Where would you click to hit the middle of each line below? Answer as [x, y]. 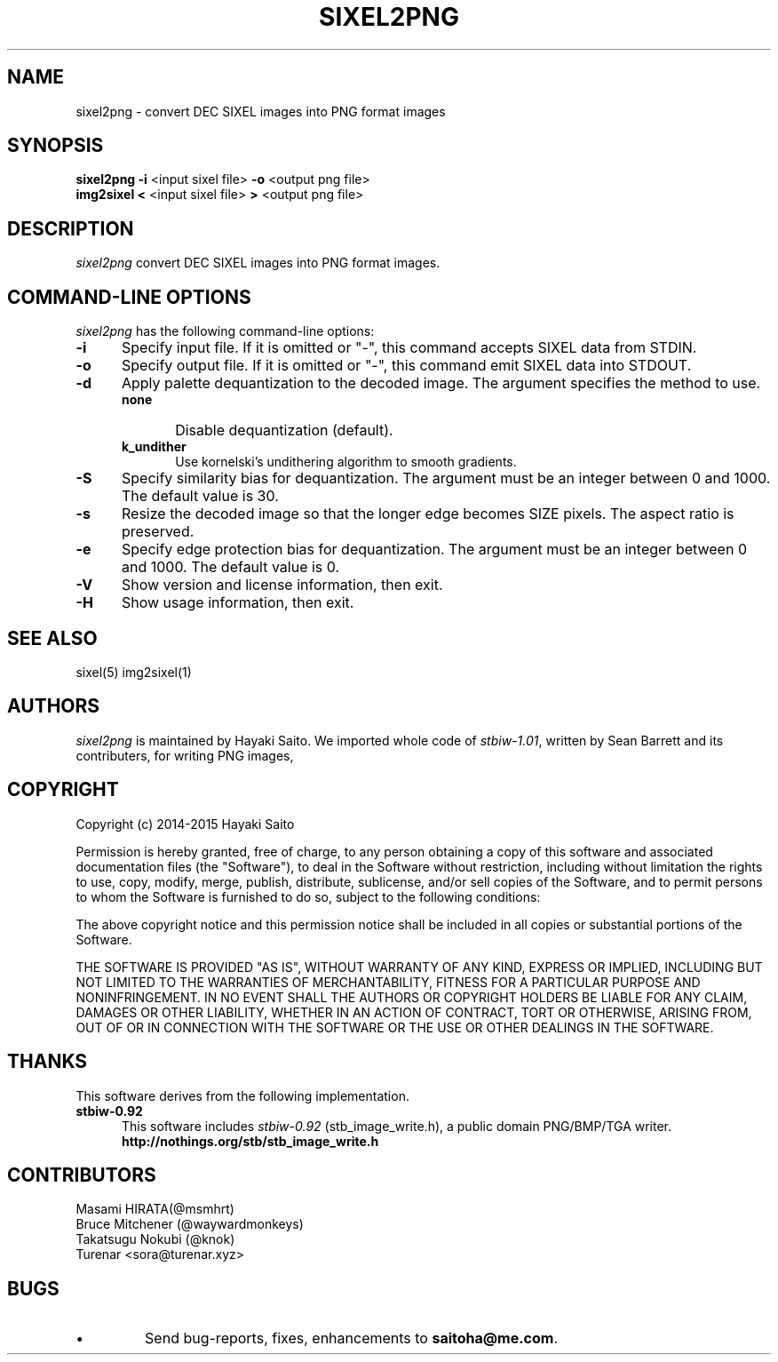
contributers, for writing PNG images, [185, 755]
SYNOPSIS [56, 146]
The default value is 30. [200, 496]
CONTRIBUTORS [82, 1175]
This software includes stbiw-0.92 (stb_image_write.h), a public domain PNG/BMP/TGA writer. [397, 1126]
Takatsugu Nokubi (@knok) [155, 1239]
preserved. [158, 532]
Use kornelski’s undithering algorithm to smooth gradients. [346, 462]
